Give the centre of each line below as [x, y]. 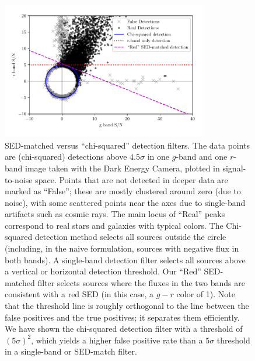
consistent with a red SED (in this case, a [79, 294]
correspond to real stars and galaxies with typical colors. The [114, 225]
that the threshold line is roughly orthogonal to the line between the [127, 306]
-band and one [202, 157]
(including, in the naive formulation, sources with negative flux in [122, 248]
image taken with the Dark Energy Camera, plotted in [123, 168]
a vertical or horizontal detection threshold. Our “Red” [103, 271]
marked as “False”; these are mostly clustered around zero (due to [123, 191]
